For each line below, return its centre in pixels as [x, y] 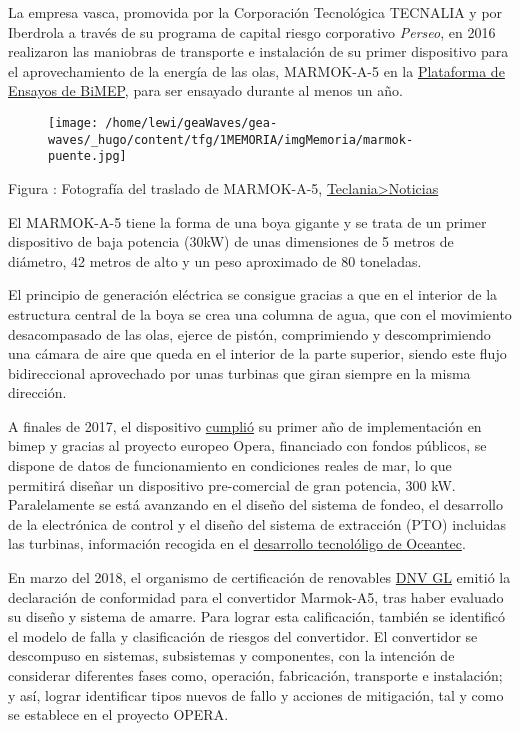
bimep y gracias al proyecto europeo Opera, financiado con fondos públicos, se [247, 445]
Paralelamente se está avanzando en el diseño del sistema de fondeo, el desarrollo [255, 504]
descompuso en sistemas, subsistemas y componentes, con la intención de [231, 655]
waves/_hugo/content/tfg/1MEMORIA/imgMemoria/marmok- [231, 139]
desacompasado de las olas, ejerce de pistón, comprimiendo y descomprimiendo [249, 333]
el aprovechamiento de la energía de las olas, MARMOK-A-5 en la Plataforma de [256, 70]
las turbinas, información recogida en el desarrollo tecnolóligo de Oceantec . [237, 543]
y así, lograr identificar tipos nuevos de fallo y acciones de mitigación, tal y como [256, 694]
